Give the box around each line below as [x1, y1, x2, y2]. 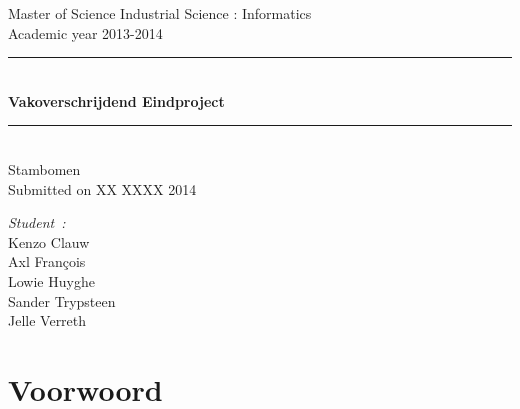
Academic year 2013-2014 [8, 22, 163, 43]
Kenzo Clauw [8, 231, 90, 252]
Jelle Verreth [8, 310, 87, 331]
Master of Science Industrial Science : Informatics [8, 3, 312, 23]
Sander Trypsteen [8, 290, 116, 311]
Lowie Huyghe [8, 270, 95, 291]
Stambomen [8, 158, 81, 179]
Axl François [8, 251, 86, 272]
